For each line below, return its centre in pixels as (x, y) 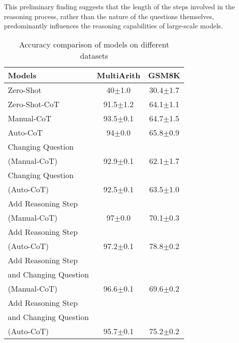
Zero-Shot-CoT (34, 104)
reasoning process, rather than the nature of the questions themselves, (109, 16)
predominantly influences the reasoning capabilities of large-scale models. (113, 26)
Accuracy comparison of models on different (94, 44)
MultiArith (119, 75)
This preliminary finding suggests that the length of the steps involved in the (119, 6)
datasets (94, 55)
